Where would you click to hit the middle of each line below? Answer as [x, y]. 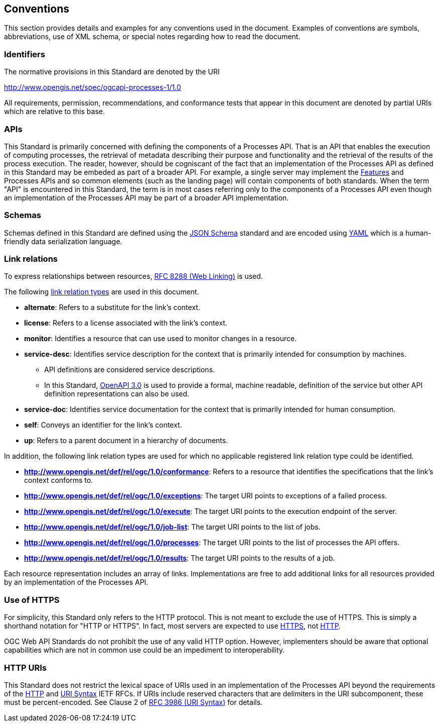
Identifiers [25, 54]
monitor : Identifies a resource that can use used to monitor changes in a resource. [161, 339]
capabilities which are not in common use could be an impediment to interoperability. [144, 650]
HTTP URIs [26, 667]
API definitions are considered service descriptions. [130, 370]
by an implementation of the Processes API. [76, 582]
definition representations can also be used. [117, 394]
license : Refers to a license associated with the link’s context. [126, 323]
